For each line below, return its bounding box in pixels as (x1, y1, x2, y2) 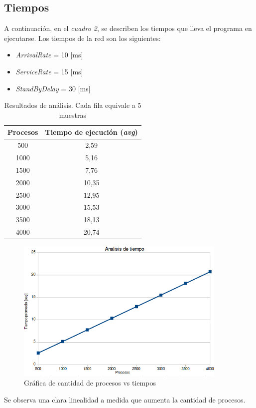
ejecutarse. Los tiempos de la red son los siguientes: (4, 32, 161, 43)
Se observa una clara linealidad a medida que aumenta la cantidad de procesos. (4, 394, 246, 405)
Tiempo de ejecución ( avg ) (45, 127, 138, 137)
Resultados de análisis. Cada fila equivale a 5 (4, 100, 141, 110)
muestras (59, 109, 87, 120)
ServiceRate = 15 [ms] (15, 66, 83, 76)
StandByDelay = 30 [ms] (15, 83, 91, 93)
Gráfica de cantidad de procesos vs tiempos (24, 378, 156, 388)
